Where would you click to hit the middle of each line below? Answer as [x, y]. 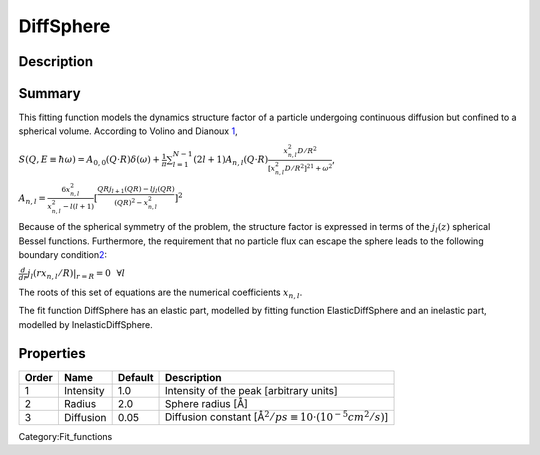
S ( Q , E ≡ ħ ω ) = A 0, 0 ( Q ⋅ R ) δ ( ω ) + [89, 161]
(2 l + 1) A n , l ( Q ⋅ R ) [231, 161]
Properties [52, 353]
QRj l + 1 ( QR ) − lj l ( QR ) [135, 190]
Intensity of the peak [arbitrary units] [252, 390]
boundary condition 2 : [63, 255]
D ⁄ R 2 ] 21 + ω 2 [308, 168]
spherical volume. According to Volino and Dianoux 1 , [128, 131]
